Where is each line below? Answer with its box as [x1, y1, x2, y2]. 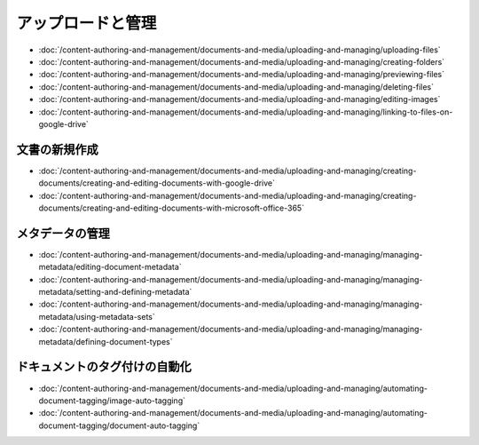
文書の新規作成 [16, 142, 98, 157]
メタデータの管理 [16, 226, 110, 241]
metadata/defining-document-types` [38, 336, 173, 346]
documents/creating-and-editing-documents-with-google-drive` [38, 178, 275, 188]
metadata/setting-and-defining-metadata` [38, 287, 192, 298]
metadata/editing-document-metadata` [38, 262, 182, 273]
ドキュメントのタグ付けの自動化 [16, 360, 192, 375]
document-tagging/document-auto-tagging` [38, 420, 200, 431]
